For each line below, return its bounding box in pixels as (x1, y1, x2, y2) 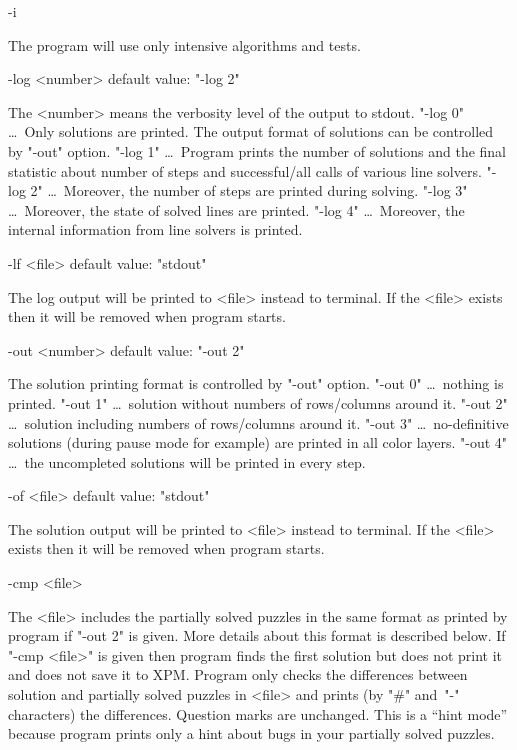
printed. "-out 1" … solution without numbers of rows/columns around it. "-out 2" (8, 392, 508, 413)
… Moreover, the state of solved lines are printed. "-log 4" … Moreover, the (8, 199, 465, 220)
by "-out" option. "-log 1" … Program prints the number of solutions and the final (8, 140, 507, 161)
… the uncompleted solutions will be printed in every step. (8, 451, 366, 472)
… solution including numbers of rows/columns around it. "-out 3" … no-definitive (8, 412, 509, 433)
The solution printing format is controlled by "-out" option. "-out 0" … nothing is (8, 373, 504, 394)
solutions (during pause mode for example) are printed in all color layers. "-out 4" (8, 432, 508, 453)
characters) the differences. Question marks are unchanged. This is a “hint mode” (8, 703, 508, 724)
